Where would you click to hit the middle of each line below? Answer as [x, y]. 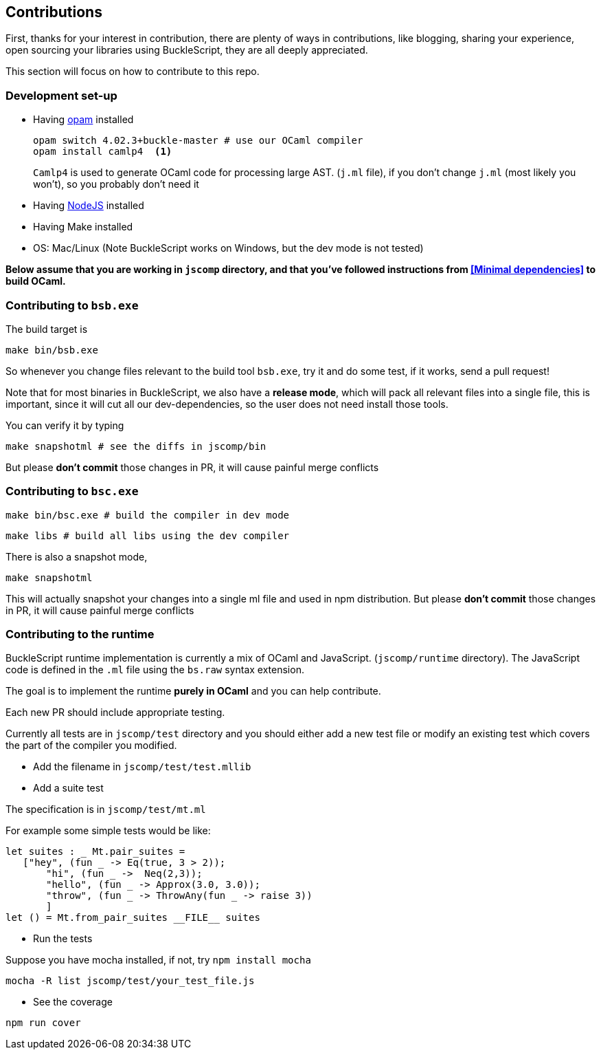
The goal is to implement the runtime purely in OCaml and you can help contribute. [193, 691]
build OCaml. [36, 281]
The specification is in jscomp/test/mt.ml [106, 809]
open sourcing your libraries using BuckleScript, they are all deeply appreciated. [187, 50]
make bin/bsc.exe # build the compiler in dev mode [148, 515]
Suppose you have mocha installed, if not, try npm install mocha [158, 960]
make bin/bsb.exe [52, 350]
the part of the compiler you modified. [91, 746]
